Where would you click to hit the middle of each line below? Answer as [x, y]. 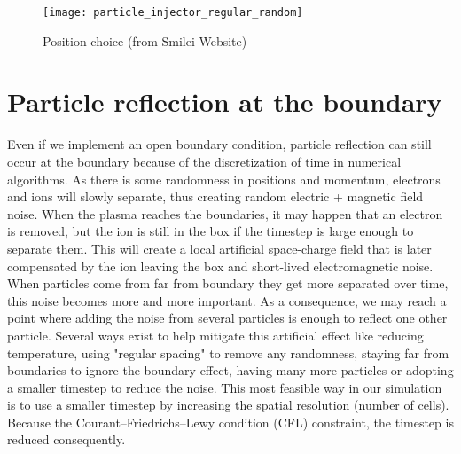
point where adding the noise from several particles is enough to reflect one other [227, 318]
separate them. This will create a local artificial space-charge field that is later [219, 248]
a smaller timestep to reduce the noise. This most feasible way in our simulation [225, 387]
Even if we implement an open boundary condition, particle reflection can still [219, 144]
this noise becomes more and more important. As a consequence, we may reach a [227, 300]
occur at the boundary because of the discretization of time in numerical [204, 161]
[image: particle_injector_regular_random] [173, 12]
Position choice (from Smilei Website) [145, 40]
